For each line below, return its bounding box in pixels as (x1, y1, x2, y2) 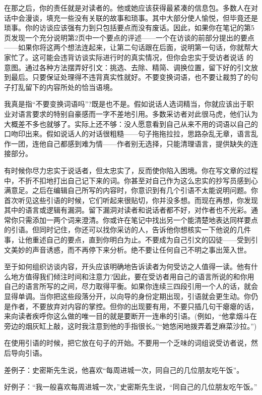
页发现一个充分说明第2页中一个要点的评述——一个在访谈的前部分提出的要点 (4, 32, 254, 42)
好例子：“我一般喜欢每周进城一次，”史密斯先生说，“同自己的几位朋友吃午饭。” (4, 381, 257, 392)
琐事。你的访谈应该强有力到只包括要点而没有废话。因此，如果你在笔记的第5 (4, 22, 254, 33)
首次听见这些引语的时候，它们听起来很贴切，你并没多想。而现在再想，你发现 (4, 194, 258, 205)
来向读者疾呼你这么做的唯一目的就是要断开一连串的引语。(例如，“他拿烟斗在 (4, 311, 257, 321)
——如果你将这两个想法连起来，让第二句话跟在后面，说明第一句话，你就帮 (4, 42, 251, 53)
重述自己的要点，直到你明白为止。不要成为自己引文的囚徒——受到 (32, 234, 251, 245)
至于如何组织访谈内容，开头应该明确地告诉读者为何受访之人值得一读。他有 (4, 261, 251, 272)
